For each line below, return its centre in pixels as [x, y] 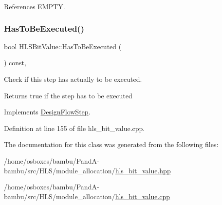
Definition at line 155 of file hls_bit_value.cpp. [74, 128]
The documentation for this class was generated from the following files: [111, 144]
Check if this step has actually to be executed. [73, 79]
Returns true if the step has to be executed [68, 95]
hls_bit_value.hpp [143, 170]
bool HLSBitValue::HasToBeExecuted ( [63, 46]
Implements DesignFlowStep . [47, 112]
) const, [15, 63]
